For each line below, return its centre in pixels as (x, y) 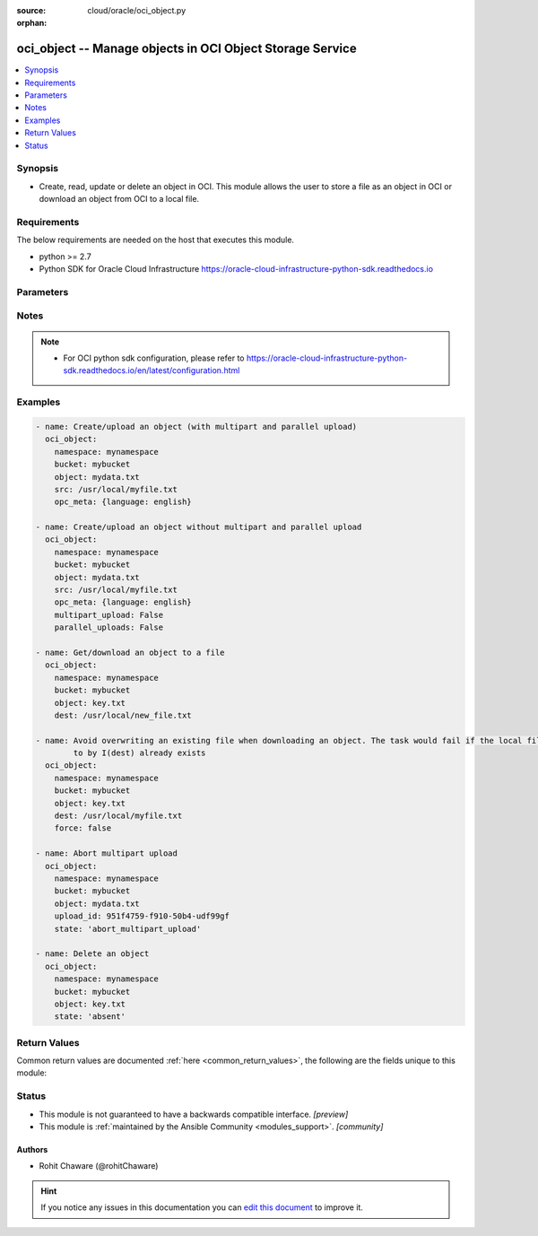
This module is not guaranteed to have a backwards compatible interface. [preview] (194, 1114)
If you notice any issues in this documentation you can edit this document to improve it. (202, 1207)
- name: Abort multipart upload (107, 853)
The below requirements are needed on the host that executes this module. (156, 240)
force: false (83, 828)
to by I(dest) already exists (139, 753)
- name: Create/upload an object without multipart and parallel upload (199, 527)
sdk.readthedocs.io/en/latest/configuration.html (152, 370)
